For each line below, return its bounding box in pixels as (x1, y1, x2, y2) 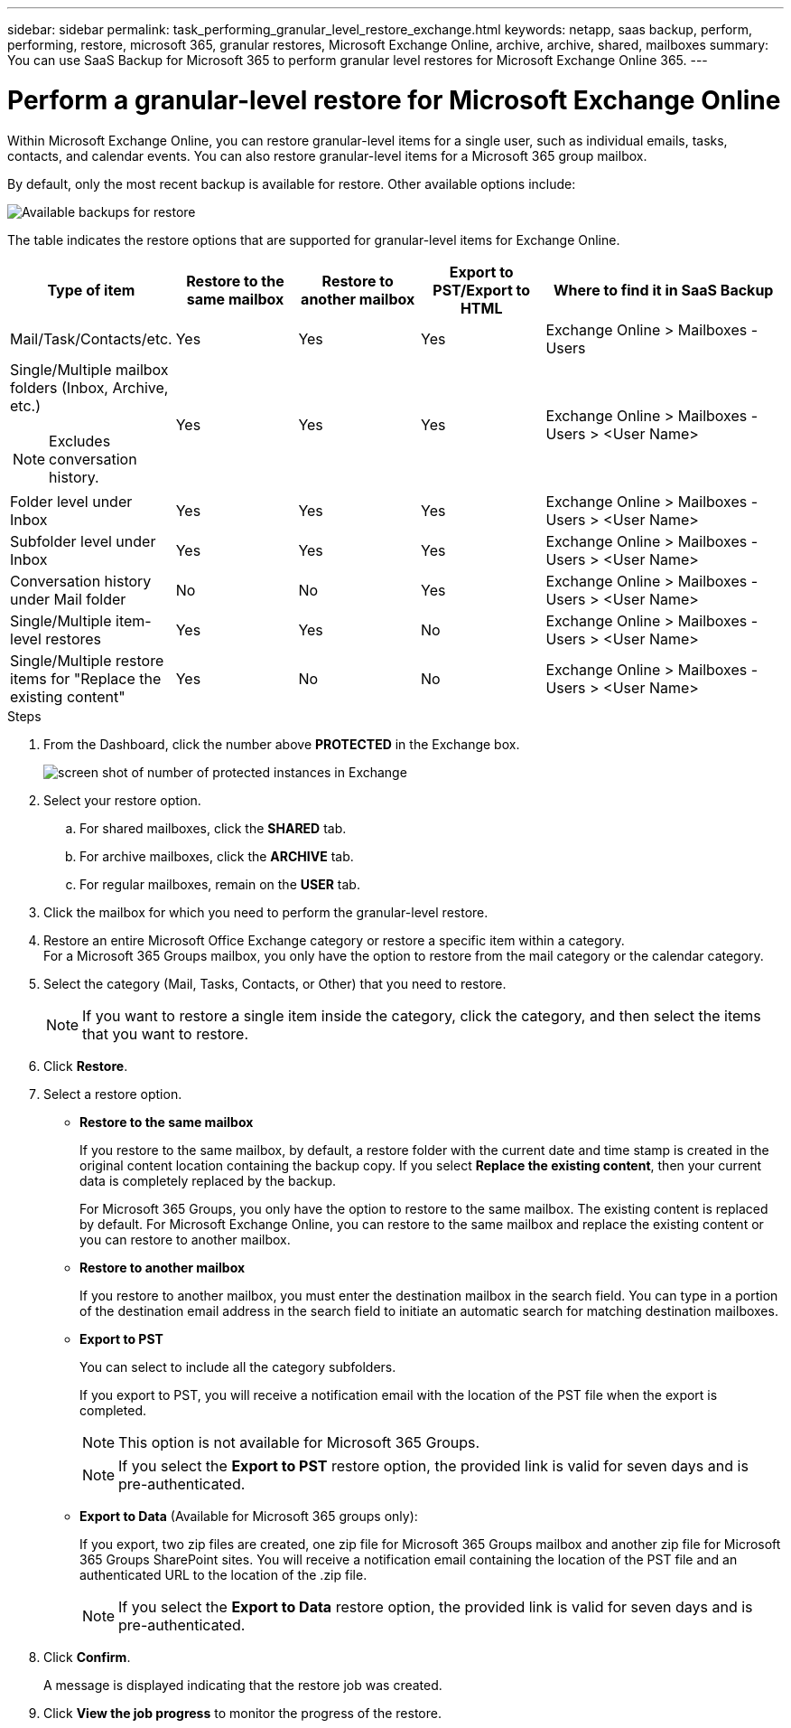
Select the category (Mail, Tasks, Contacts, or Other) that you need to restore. (43, 975, 507, 991)
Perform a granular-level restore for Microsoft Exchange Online (7, 84, 781, 116)
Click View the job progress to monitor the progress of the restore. (43, 1705, 442, 1721)
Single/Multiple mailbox (10, 360, 169, 379)
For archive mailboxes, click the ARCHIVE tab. (79, 848, 354, 864)
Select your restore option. (43, 792, 201, 808)
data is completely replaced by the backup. (79, 1172, 337, 1188)
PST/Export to (433, 280, 531, 299)
